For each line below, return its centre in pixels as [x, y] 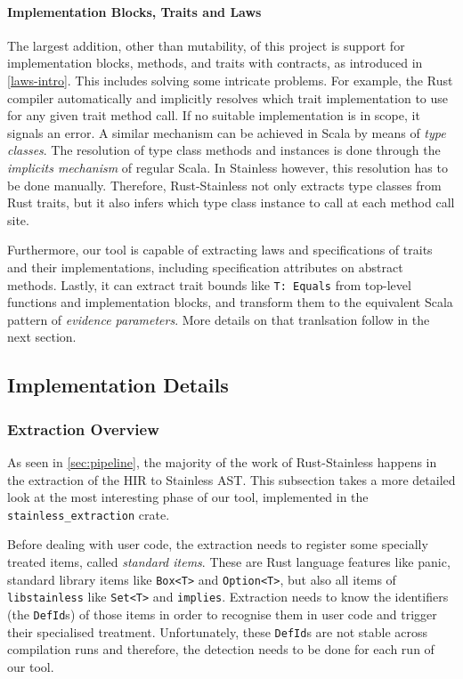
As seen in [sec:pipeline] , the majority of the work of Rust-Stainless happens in [222, 461]
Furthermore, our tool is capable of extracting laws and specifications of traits [220, 250]
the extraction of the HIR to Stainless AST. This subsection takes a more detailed [231, 479]
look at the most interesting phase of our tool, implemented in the [188, 497]
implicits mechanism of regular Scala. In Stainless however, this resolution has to [227, 167]
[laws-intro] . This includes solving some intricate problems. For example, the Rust [230, 80]
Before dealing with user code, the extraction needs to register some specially [218, 544]
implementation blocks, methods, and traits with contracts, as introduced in [215, 63]
